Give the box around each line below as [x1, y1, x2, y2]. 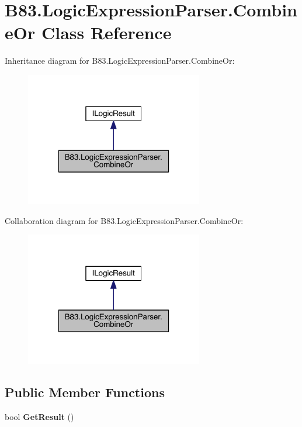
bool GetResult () [5, 411, 74, 423]
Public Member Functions [5, 383, 165, 401]
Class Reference [41, 20, 172, 44]
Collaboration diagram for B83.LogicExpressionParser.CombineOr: [5, 214, 244, 226]
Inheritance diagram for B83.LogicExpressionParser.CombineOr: [5, 54, 235, 67]
